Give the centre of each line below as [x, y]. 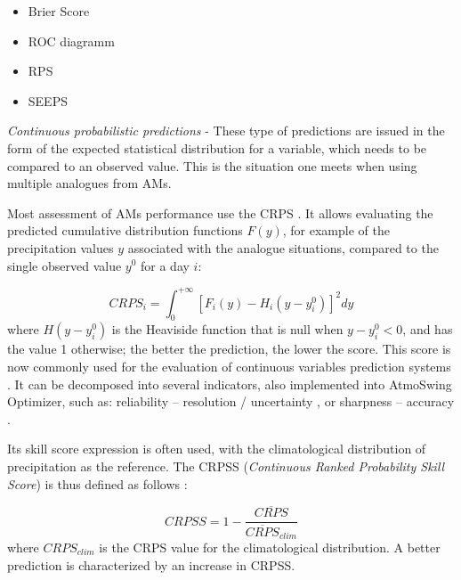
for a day [165, 265]
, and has [428, 329]
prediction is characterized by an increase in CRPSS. [151, 564]
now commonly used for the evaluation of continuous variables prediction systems [229, 367]
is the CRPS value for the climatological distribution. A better [270, 547]
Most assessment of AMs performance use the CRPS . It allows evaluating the [220, 212]
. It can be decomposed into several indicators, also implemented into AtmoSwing [230, 384]
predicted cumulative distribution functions [125, 230]
